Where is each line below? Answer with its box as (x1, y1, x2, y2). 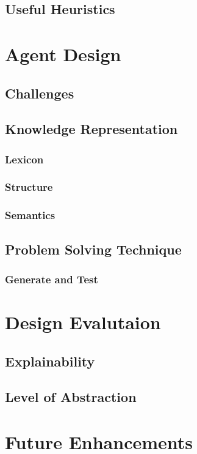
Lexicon (5, 151, 44, 166)
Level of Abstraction (5, 387, 137, 406)
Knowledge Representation (5, 119, 178, 138)
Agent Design (5, 41, 121, 66)
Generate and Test (5, 271, 98, 286)
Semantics (5, 207, 56, 223)
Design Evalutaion (5, 310, 161, 335)
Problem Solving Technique (5, 239, 182, 258)
